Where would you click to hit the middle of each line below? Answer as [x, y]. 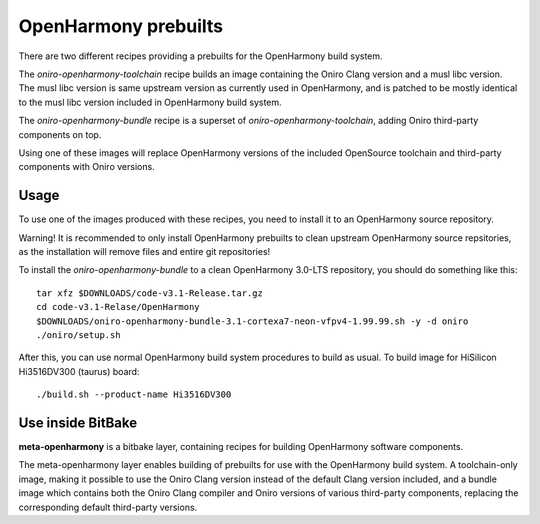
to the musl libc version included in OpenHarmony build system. [150, 102]
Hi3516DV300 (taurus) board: [79, 371]
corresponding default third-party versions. [108, 507]
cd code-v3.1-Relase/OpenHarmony [118, 307]
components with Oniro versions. [86, 167]
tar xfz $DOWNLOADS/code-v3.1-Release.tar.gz [150, 293]
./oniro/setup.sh [78, 334]
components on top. [60, 134]
